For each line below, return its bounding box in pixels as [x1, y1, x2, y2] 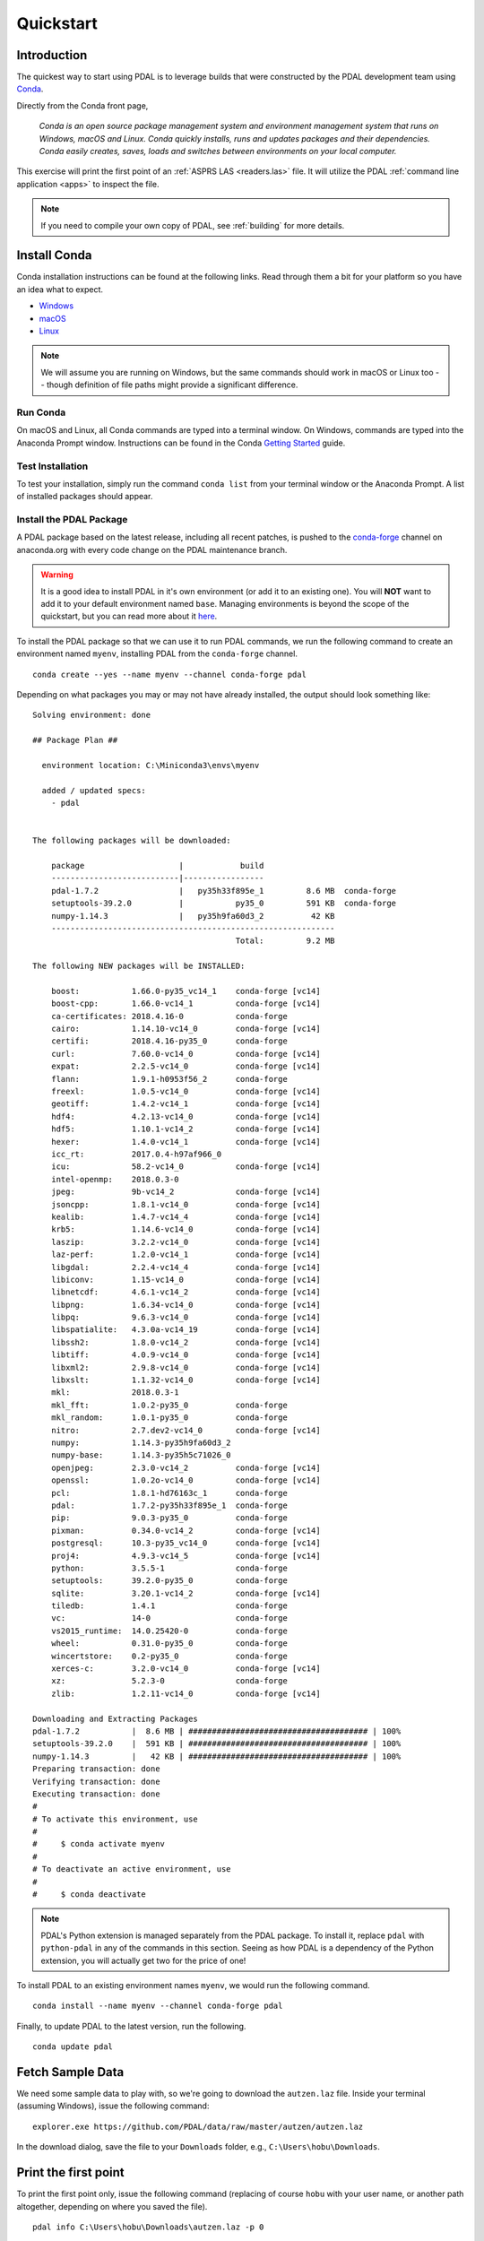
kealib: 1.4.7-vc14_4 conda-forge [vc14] [50, 1211, 322, 1222]
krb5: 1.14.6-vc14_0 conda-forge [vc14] [50, 1224, 322, 1234]
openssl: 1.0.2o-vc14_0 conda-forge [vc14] [50, 1475, 322, 1485]
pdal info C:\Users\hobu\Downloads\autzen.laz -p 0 [32, 2221, 264, 2232]
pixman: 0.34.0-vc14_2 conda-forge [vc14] [50, 1525, 322, 1536]
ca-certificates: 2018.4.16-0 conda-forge [50, 1011, 289, 1021]
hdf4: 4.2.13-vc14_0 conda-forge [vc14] [50, 1112, 322, 1121]
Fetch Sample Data [16, 2064, 125, 2080]
